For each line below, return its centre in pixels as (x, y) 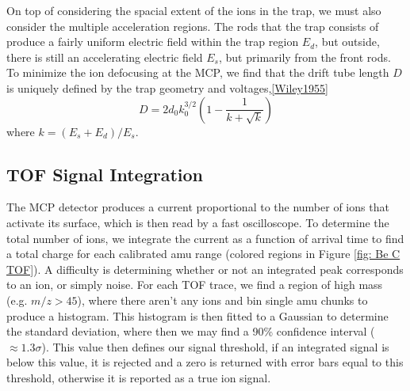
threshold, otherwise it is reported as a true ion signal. (139, 377)
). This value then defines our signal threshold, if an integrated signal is (215, 346)
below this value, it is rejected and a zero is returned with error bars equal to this (205, 362)
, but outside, (347, 42)
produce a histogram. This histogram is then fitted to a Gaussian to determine (197, 315)
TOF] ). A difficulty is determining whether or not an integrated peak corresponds (205, 269)
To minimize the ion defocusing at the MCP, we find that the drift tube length (198, 72)
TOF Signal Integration (105, 174)
